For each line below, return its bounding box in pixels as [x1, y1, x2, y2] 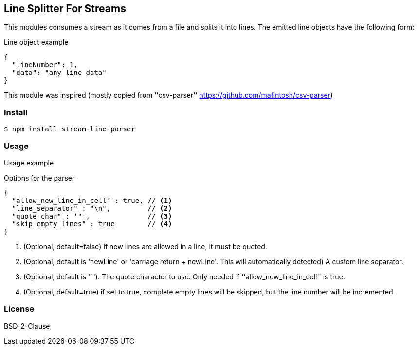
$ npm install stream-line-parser [4, 125, 135, 133]
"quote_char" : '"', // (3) [12, 212, 172, 220]
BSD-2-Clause [4, 321, 50, 330]
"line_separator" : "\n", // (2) [12, 204, 172, 212]
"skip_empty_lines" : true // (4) [12, 220, 172, 228]
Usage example [4, 158, 54, 167]
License [4, 304, 35, 314]
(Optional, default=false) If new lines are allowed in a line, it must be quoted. [23, 242, 267, 251]
